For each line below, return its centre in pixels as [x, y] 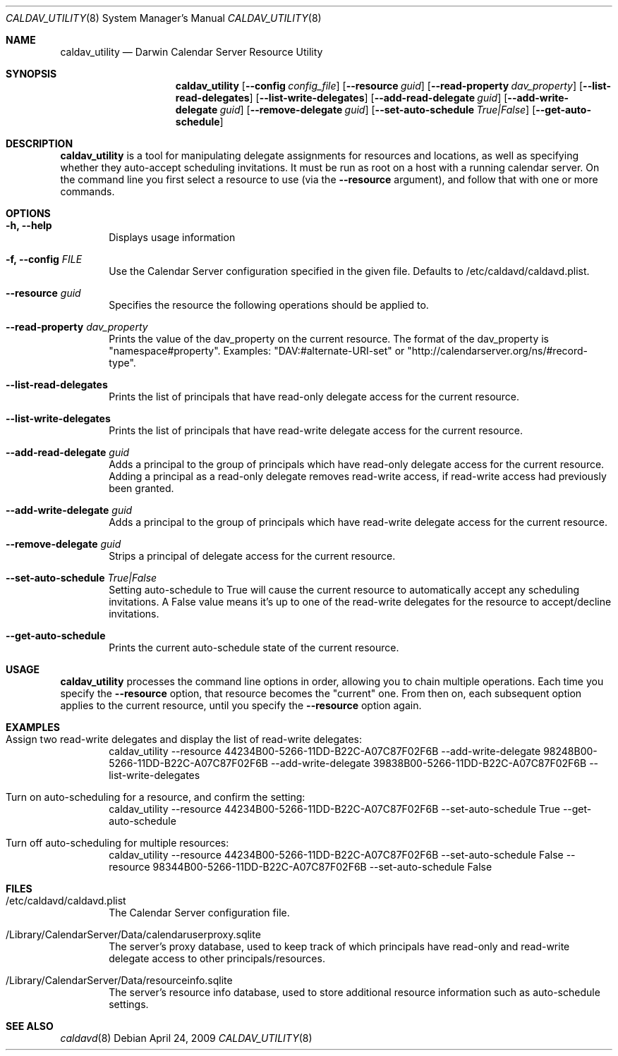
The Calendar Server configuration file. [199, 913]
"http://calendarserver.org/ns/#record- [497, 351]
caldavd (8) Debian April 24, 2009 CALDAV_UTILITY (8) [186, 1038]
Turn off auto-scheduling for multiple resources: [117, 843]
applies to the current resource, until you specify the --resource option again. [241, 705]
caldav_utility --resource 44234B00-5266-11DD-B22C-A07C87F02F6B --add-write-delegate [325, 751]
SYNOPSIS [31, 74]
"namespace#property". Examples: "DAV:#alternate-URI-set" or [257, 351]
